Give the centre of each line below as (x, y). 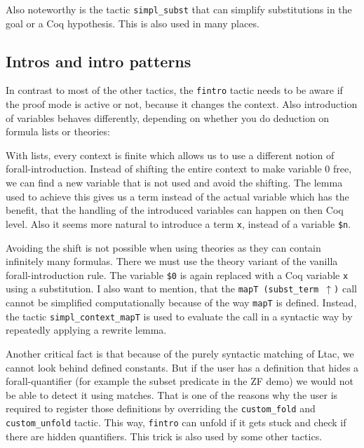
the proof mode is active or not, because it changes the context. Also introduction (182, 104)
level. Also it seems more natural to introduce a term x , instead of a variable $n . (178, 223)
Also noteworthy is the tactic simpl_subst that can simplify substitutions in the (179, 9)
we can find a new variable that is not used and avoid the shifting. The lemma (174, 183)
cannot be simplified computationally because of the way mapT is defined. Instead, (181, 303)
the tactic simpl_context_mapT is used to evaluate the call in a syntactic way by (179, 316)
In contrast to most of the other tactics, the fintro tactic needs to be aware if (174, 90)
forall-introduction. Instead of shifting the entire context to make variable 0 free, (179, 169)
